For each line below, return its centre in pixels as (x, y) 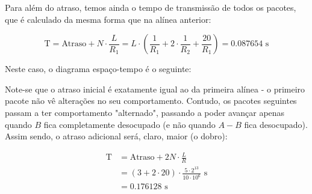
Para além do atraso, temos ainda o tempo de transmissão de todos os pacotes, (151, 7)
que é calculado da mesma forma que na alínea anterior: (108, 19)
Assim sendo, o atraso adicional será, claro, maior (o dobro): (116, 136)
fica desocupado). (276, 124)
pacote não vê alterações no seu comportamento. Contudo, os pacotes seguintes (151, 101)
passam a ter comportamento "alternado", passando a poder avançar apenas (145, 112)
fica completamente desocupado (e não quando (129, 124)
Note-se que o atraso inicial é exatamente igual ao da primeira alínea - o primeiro (155, 89)
